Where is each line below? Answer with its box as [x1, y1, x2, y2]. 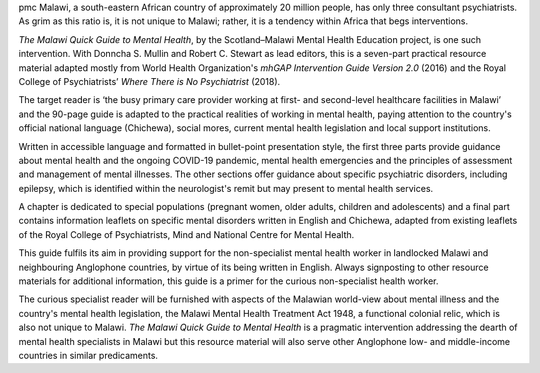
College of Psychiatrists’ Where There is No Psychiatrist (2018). [18, 75, 281, 87]
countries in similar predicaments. [18, 349, 159, 361]
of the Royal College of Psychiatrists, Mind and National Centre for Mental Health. [18, 228, 355, 240]
